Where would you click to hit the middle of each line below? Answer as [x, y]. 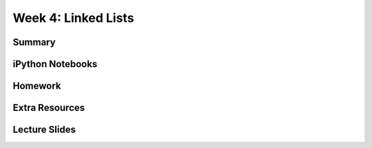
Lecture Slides [44, 130]
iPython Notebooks [55, 64]
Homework [37, 86]
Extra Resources [49, 108]
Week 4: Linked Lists [73, 18]
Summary [34, 42]
